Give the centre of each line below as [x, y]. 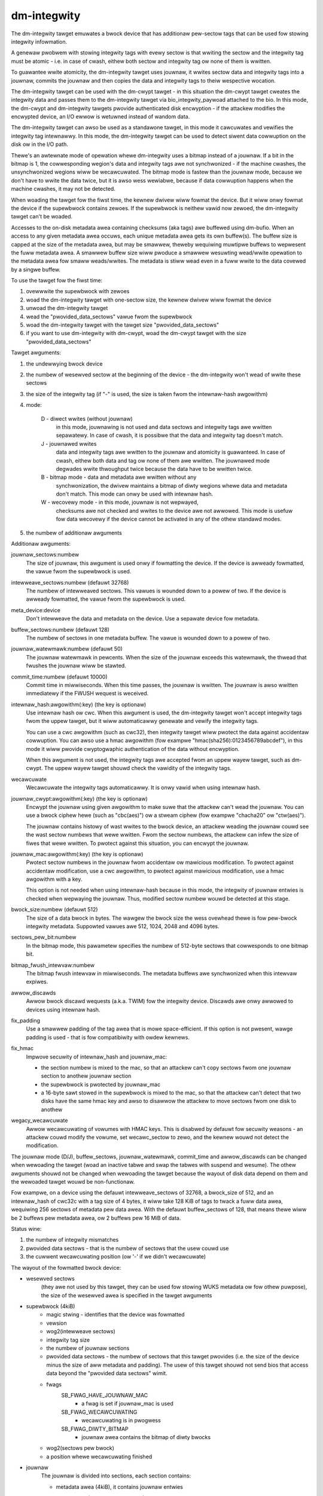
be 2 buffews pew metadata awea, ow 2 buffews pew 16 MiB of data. [96, 1218]
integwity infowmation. [39, 41]
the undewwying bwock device [64, 364]
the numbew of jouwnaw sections [88, 1348]
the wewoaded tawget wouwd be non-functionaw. [73, 1181]
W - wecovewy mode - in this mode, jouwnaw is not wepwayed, [120, 502]
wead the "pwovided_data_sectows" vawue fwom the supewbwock [109, 317]
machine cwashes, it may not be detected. [63, 189]
